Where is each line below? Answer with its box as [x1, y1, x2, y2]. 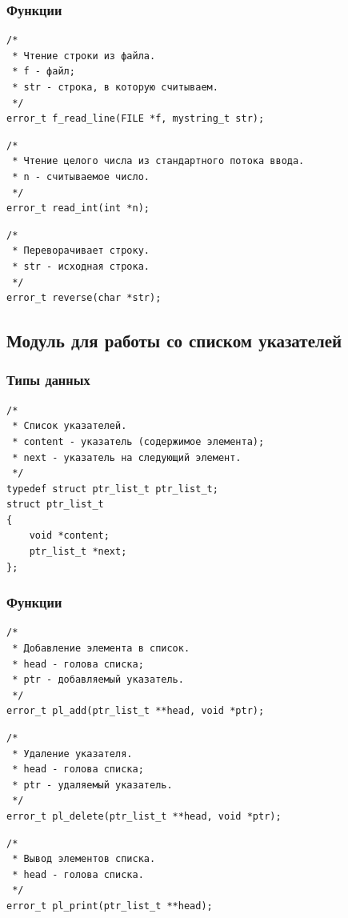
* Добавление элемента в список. [12, 643, 190, 655]
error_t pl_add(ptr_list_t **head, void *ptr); [6, 705, 265, 717]
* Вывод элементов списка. [12, 853, 156, 865]
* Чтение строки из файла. [12, 50, 156, 62]
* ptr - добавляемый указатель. [12, 674, 184, 686]
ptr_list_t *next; [29, 546, 127, 558]
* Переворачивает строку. [12, 245, 150, 257]
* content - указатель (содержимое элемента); [12, 435, 265, 447]
